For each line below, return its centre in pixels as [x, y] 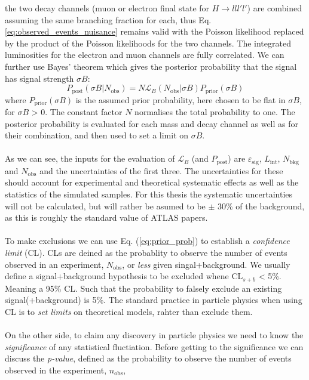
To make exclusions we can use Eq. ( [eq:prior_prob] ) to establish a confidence [147, 241]
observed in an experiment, [54, 264]
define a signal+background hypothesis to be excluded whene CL [124, 276]
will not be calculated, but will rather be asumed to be [105, 206]
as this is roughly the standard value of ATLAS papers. [106, 217]
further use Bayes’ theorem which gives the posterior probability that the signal [151, 66]
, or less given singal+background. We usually [206, 264]
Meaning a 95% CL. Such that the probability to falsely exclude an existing [143, 288]
